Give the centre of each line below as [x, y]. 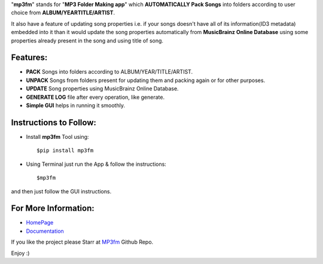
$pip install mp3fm [65, 151]
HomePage [40, 223]
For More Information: [53, 209]
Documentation [45, 231]
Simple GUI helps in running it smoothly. [76, 105]
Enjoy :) [20, 253]
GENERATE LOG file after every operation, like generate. [95, 97]
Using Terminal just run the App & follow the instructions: [96, 164]
